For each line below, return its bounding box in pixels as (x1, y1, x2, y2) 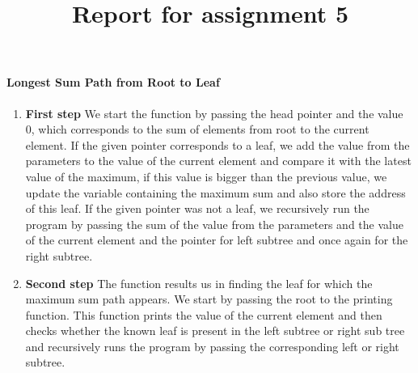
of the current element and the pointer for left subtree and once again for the (25, 231, 408, 248)
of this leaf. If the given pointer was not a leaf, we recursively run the (25, 200, 369, 217)
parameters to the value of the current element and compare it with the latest (25, 152, 412, 169)
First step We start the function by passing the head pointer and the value (25, 104, 403, 121)
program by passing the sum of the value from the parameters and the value (25, 215, 403, 232)
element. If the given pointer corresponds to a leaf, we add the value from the (25, 136, 410, 153)
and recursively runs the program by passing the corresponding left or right (25, 337, 399, 354)
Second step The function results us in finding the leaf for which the (25, 274, 373, 291)
